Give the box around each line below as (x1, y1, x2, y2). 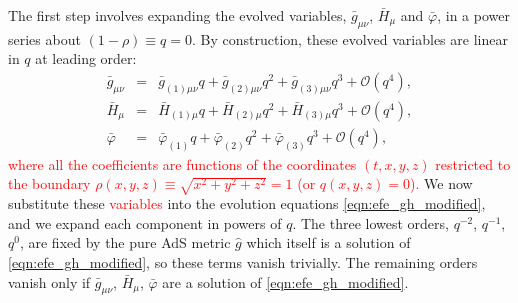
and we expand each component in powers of (8, 212, 282, 233)
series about (8, 28, 81, 49)
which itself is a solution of (246, 232, 411, 253)
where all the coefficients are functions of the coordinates (8, 153, 357, 174)
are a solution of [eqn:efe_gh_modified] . (162, 271, 409, 292)
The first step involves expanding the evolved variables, (8, 5, 347, 25)
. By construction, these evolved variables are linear (191, 28, 508, 49)
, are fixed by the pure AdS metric (19, 232, 231, 253)
